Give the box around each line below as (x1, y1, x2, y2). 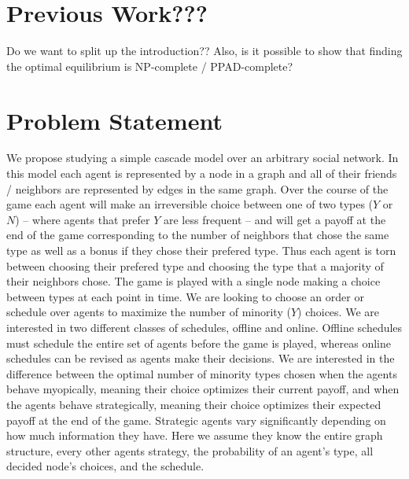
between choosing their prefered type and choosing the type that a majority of (6, 257, 384, 274)
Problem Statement (6, 104, 223, 136)
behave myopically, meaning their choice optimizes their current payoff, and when (6, 381, 400, 397)
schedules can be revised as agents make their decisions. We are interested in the (6, 350, 395, 367)
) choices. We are (297, 304, 379, 320)
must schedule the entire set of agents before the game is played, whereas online (6, 334, 391, 351)
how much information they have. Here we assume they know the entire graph (6, 427, 383, 444)
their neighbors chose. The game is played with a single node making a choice (6, 273, 381, 289)
